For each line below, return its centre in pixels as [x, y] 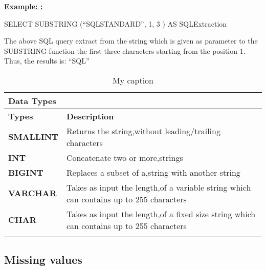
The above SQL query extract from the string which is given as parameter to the [131, 41]
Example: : [24, 6]
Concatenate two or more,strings [125, 157]
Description [90, 116]
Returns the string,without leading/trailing [143, 131]
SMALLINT [33, 137]
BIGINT [26, 172]
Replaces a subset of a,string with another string [153, 172]
